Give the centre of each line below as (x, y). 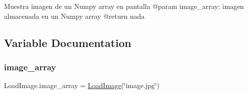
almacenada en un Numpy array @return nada (74, 16)
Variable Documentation (68, 42)
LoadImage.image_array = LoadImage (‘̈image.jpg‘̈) (82, 85)
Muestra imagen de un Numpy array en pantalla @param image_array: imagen (124, 6)
